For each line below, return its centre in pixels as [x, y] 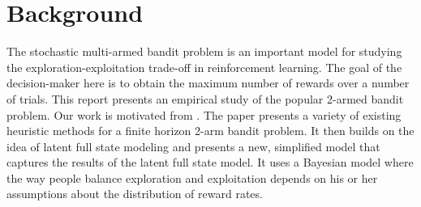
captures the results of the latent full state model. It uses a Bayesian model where [210, 162]
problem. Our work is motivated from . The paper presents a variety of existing [204, 114]
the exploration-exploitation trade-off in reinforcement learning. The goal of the [204, 67]
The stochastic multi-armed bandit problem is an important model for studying [204, 51]
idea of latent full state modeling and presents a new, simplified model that [193, 146]
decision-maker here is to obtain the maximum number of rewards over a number [208, 83]
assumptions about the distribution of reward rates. [135, 194]
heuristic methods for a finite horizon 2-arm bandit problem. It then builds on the [210, 131]
